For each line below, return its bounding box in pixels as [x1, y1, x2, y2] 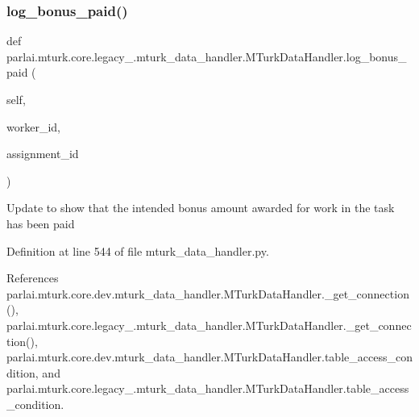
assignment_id [6, 145, 79, 162]
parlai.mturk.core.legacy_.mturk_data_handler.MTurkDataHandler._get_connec [6, 316, 412, 333]
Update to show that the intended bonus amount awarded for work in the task [6, 199, 395, 216]
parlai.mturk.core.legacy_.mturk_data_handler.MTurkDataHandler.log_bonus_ [6, 48, 407, 65]
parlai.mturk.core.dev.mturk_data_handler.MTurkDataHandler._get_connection [6, 285, 409, 302]
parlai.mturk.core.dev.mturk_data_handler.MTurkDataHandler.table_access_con [6, 348, 413, 365]
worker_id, [6, 118, 60, 135]
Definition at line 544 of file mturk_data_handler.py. [6, 242, 269, 259]
